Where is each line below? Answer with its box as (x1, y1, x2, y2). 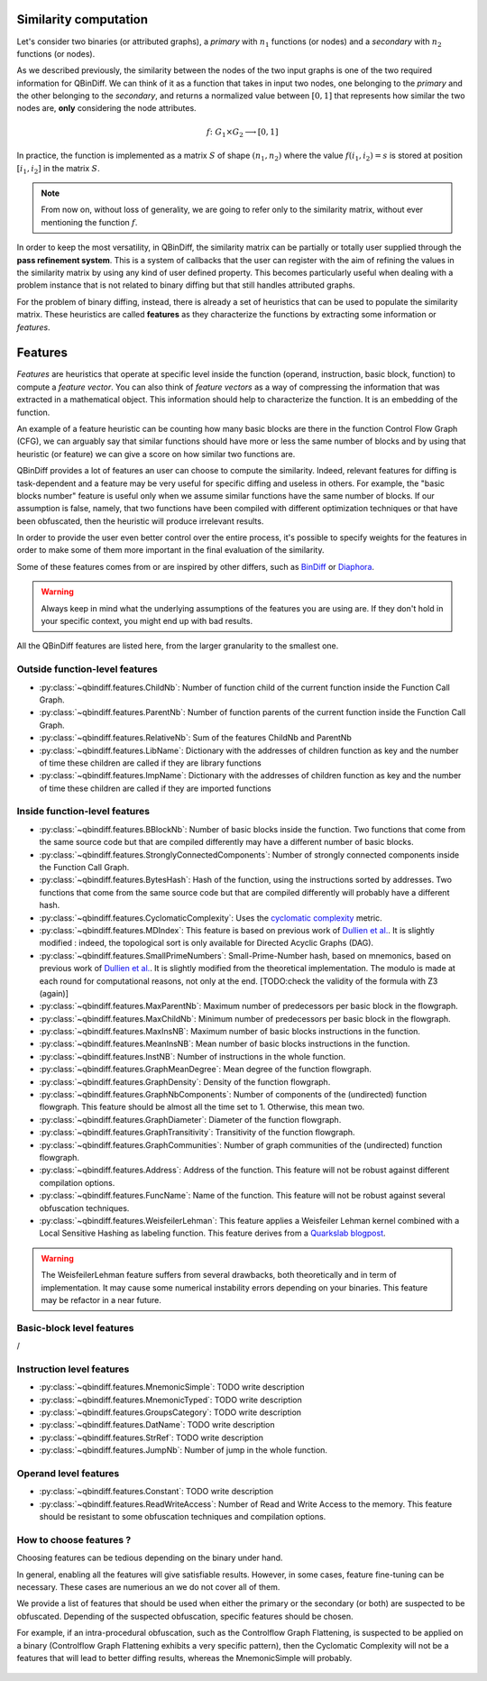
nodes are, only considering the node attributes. (16, 103, 198, 114)
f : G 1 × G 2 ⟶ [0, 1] (206, 126, 279, 139)
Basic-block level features (16, 1321, 134, 1334)
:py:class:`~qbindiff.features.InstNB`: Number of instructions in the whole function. (39, 1051, 346, 1061)
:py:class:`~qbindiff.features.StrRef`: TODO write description (39, 1432, 264, 1443)
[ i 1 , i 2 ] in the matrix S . (16, 162, 101, 176)
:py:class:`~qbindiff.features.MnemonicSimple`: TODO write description (39, 1382, 305, 1392)
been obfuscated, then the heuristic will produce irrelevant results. (16, 515, 264, 527)
